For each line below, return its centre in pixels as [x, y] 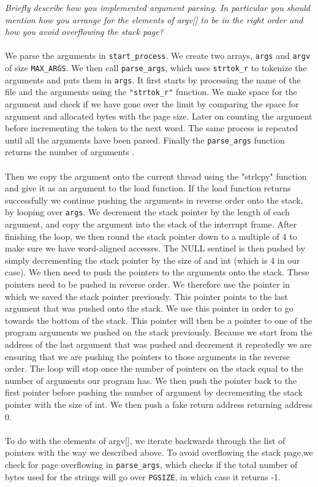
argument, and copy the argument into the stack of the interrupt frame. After [151, 224]
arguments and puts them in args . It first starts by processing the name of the [153, 79]
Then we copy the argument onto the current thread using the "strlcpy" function [156, 176]
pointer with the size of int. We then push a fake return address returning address [159, 404]
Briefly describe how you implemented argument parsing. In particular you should [158, 7]
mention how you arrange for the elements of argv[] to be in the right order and [154, 19]
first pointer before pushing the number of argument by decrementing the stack [154, 392]
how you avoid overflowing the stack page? [84, 32]
